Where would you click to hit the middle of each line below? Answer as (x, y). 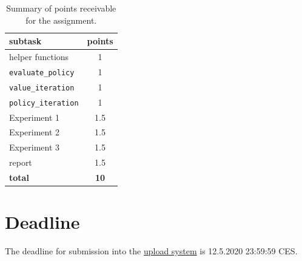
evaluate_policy (42, 73)
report (21, 162)
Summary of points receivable (61, 8)
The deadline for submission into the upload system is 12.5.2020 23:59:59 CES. (151, 251)
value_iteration (42, 88)
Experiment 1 (35, 117)
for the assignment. (61, 20)
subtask (25, 41)
